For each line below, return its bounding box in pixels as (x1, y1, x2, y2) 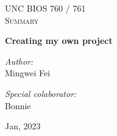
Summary (5, 13, 39, 26)
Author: (5, 54, 34, 67)
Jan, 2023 (5, 120, 41, 132)
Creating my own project (5, 34, 113, 47)
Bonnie (5, 99, 31, 112)
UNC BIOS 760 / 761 (5, 2, 86, 14)
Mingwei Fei (5, 66, 51, 79)
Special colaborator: (5, 87, 77, 99)
